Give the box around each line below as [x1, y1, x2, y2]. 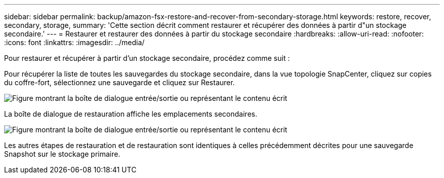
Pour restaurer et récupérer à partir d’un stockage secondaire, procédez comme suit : [4, 54, 290, 62]
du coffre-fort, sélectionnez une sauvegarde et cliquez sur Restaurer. [4, 78, 235, 87]
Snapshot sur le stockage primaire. [4, 150, 121, 158]
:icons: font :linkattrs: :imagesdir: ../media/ [4, 38, 145, 47]
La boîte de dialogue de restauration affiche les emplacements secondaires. [4, 110, 257, 118]
